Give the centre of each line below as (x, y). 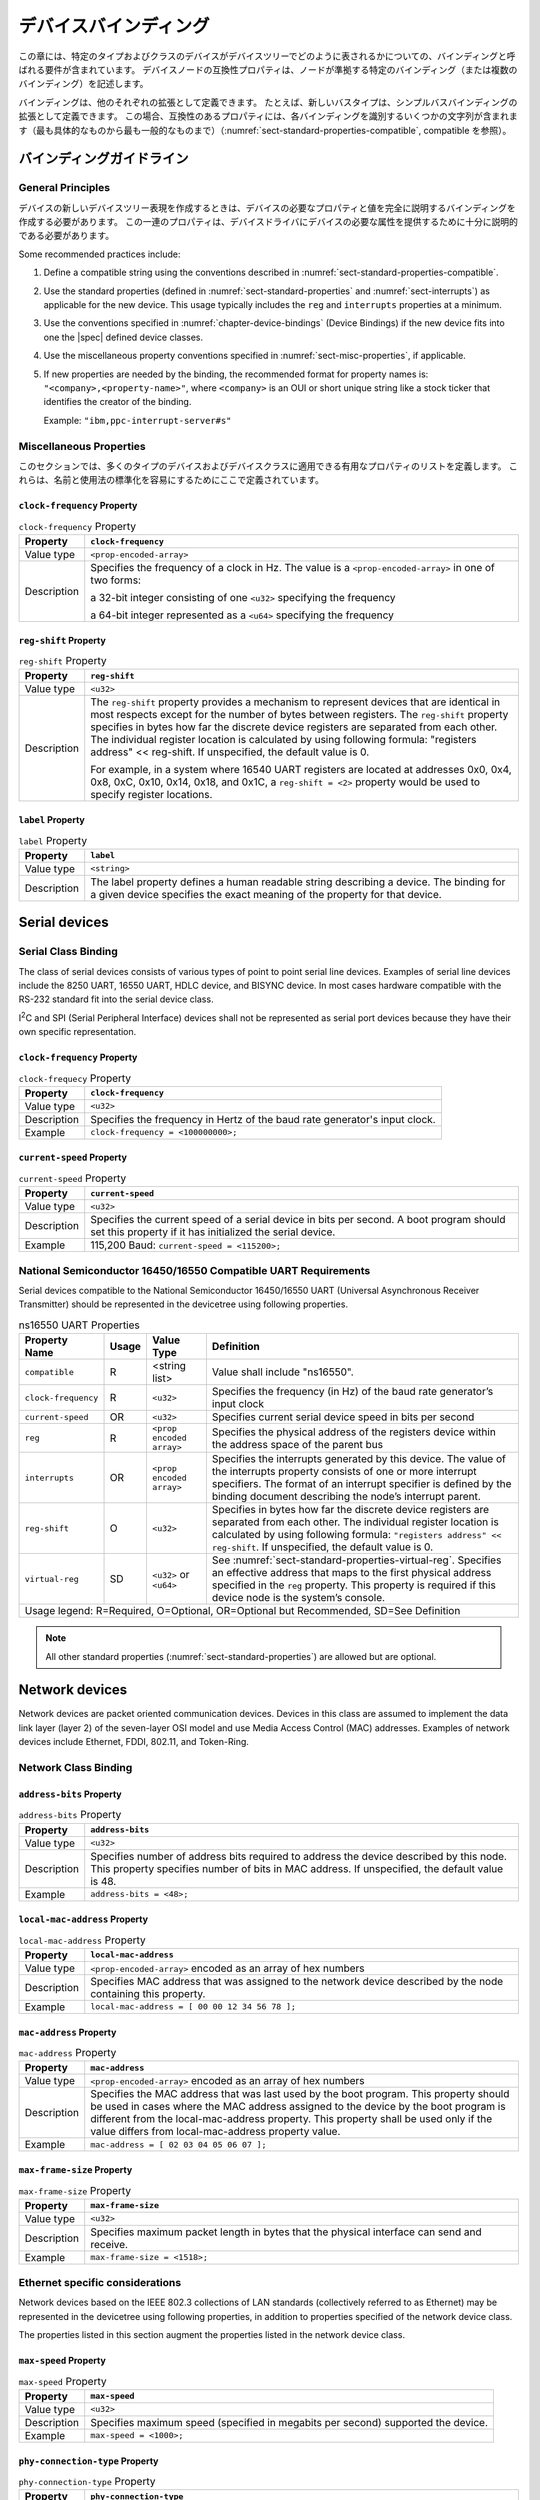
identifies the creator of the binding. (117, 402)
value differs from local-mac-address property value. (215, 2132)
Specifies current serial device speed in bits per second (343, 1417)
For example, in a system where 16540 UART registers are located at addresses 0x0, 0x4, (301, 770)
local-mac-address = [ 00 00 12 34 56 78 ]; (193, 2006)
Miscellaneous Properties (82, 446)
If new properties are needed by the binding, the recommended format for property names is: (236, 374)
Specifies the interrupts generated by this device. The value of (359, 1459)
